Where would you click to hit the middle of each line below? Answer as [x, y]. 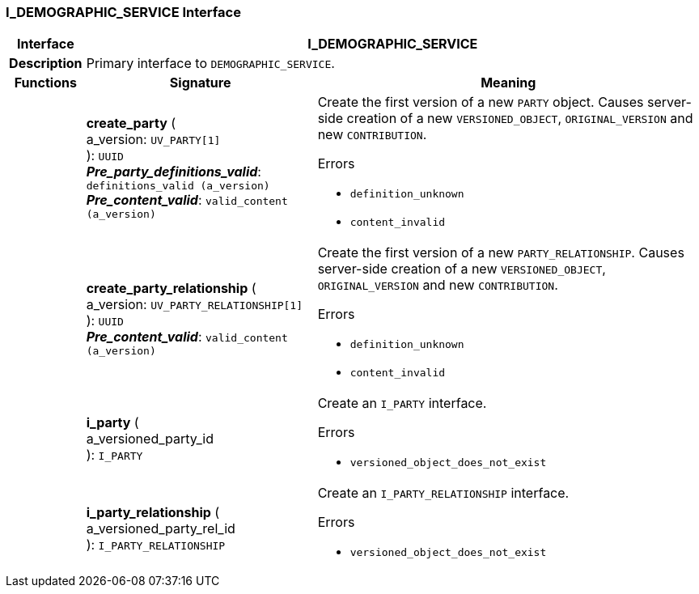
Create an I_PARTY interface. [402, 403]
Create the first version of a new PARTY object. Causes [481, 102]
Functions [45, 83]
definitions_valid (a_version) [178, 186]
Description [46, 64]
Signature [200, 83]
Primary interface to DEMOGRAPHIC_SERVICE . [210, 64]
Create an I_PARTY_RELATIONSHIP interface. [443, 493]
